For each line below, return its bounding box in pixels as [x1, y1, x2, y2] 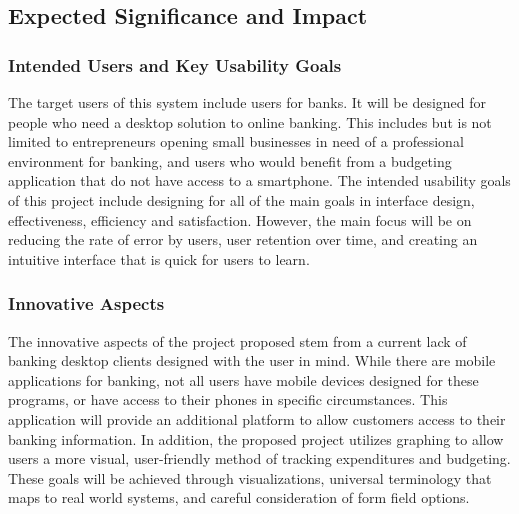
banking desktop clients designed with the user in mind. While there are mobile [8, 350, 496, 371]
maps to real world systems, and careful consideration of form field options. [8, 487, 470, 508]
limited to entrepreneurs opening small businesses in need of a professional [8, 131, 464, 152]
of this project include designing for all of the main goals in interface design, [8, 189, 475, 210]
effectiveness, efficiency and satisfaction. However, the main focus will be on [8, 209, 472, 230]
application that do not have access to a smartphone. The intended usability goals [8, 170, 511, 191]
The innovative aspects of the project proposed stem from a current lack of [8, 330, 467, 351]
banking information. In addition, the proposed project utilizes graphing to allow [8, 428, 504, 449]
